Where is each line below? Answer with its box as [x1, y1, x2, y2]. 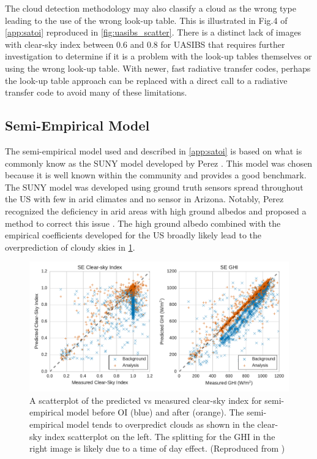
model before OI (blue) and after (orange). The [66, 406, 244, 419]
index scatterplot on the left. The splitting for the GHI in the [44, 430, 275, 442]
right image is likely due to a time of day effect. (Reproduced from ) [29, 442, 285, 455]
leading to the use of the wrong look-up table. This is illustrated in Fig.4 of [5, 13, 288, 26]
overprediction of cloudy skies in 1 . [5, 240, 135, 253]
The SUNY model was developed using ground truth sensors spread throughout [5, 180, 304, 193]
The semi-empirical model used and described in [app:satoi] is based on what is [5, 144, 302, 157]
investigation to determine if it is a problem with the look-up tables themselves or [5, 50, 312, 63]
